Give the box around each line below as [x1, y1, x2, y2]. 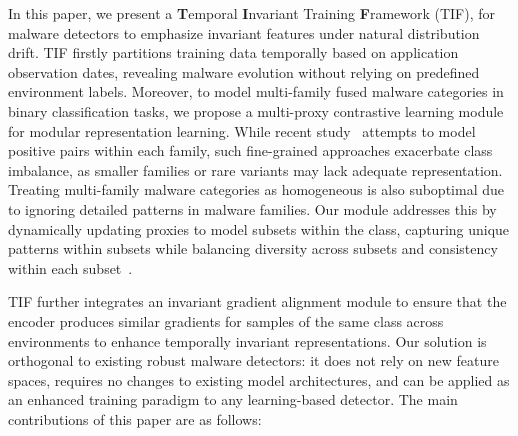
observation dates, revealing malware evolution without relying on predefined [8, 61, 480, 82]
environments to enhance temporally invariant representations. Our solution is [8, 330, 487, 351]
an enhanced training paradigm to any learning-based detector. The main [8, 389, 458, 410]
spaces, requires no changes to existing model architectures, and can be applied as [8, 369, 510, 390]
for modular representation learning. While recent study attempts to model [8, 120, 476, 141]
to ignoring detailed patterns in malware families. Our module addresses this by [8, 198, 497, 219]
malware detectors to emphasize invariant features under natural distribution [8, 22, 480, 43]
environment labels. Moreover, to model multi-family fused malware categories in [8, 81, 504, 102]
